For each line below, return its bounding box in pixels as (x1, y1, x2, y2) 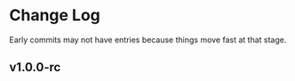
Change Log (9, 5, 100, 26)
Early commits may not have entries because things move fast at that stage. (9, 34, 287, 45)
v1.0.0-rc (9, 60, 61, 75)
